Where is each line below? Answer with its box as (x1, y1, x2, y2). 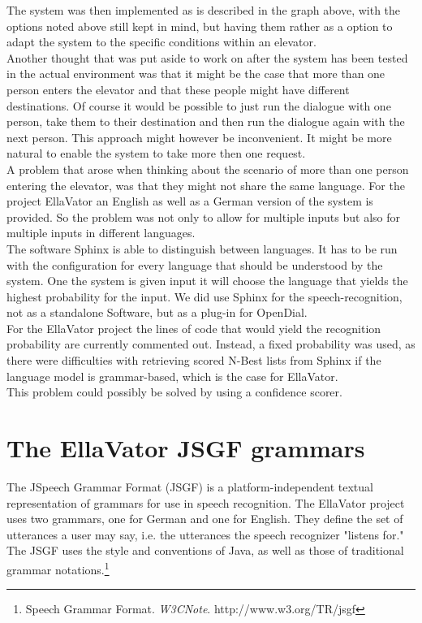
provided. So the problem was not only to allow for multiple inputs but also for (6, 208, 400, 225)
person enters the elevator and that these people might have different (6, 80, 350, 97)
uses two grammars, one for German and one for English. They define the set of (6, 510, 403, 527)
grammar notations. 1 (6, 558, 110, 578)
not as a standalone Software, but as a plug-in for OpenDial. (6, 304, 308, 321)
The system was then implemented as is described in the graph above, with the (6, 2, 401, 18)
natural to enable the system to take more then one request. (6, 145, 306, 162)
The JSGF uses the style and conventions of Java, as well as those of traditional (6, 542, 404, 559)
